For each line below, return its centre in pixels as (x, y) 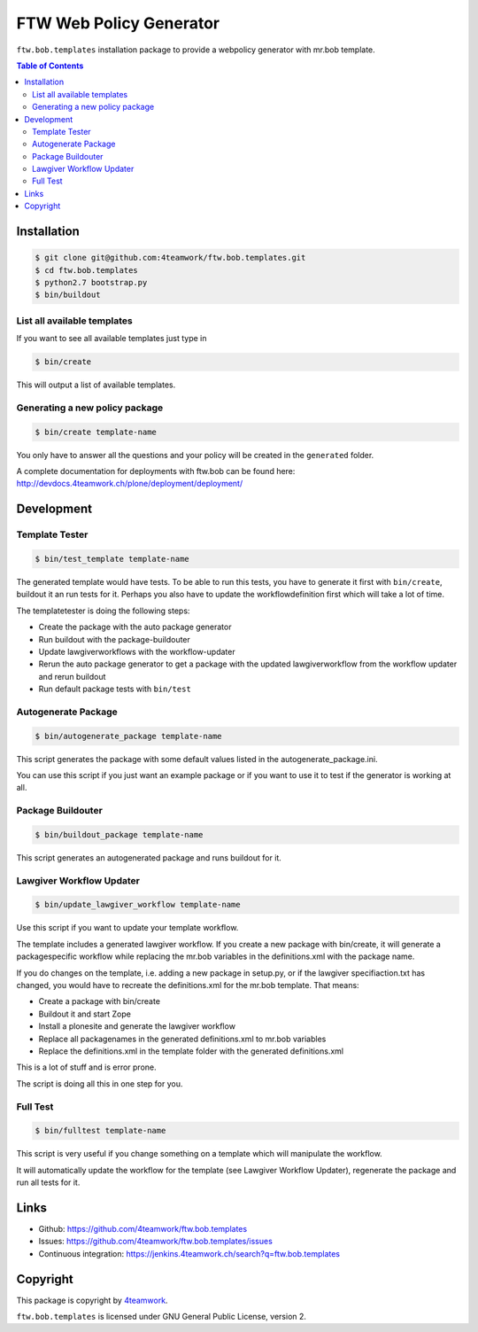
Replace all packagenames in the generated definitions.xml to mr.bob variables (182, 1039)
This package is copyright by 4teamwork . (92, 1300)
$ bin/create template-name (96, 432)
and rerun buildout (72, 676)
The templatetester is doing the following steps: (103, 611)
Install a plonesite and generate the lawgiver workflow (137, 1026)
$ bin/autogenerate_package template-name (128, 736)
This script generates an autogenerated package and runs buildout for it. (149, 857)
